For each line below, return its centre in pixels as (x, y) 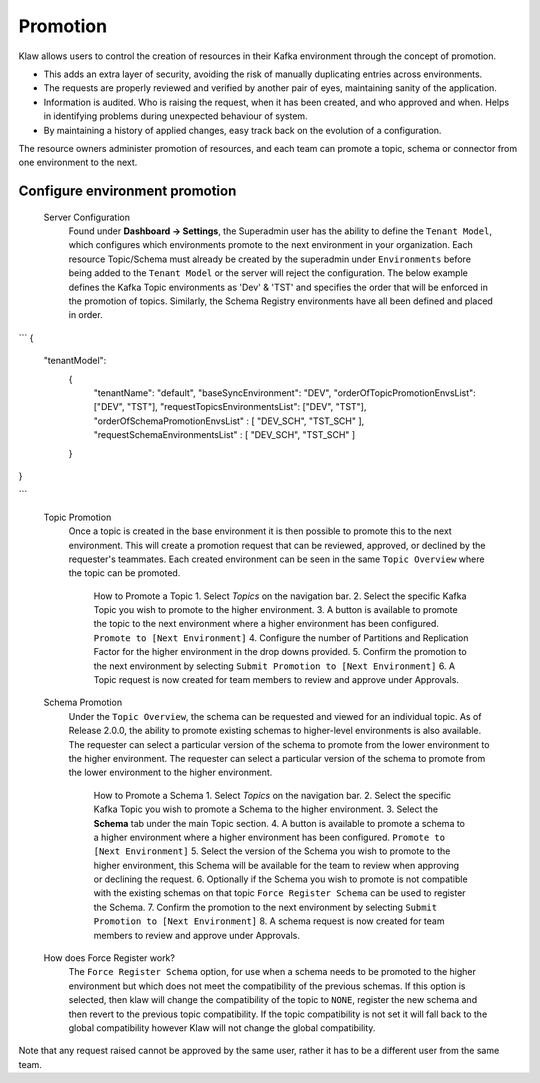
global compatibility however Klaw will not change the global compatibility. (222, 1028)
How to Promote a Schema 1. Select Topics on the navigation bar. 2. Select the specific (272, 795)
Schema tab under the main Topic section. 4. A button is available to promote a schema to (279, 823)
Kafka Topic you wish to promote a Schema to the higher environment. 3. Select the (266, 809)
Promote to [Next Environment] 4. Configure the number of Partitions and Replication (281, 637)
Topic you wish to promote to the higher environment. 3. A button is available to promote (276, 610)
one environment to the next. (78, 162)
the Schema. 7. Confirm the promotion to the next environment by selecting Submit (265, 907)
